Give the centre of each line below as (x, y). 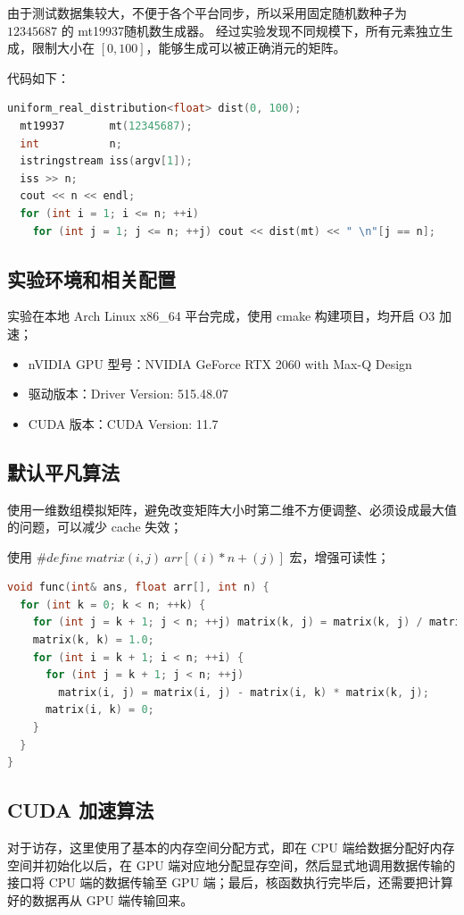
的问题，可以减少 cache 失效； (95, 527)
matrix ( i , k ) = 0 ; (99, 710)
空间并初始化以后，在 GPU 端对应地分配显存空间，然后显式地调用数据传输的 (232, 865)
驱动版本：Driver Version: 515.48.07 (128, 394)
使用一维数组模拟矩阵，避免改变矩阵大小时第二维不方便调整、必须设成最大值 (232, 509)
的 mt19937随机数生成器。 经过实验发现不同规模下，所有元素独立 (251, 30)
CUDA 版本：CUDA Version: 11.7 (123, 423)
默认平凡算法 (63, 471)
